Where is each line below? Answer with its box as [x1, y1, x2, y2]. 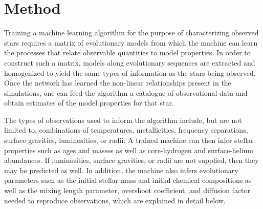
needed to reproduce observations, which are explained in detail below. [4, 195, 226, 205]
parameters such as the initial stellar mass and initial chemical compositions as [4, 175, 252, 185]
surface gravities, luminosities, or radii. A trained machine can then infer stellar [4, 135, 254, 145]
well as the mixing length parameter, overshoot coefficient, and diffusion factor [4, 185, 251, 196]
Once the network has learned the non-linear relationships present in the [4, 77, 231, 88]
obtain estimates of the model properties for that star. [4, 97, 174, 108]
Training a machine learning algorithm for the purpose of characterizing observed [4, 27, 259, 38]
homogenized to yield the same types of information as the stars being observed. [4, 67, 256, 78]
